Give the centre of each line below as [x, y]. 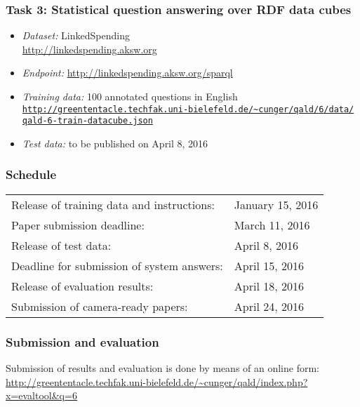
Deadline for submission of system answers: [117, 265]
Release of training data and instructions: [113, 204]
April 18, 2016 [269, 286]
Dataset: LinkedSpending [76, 35]
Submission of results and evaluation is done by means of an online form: [163, 367]
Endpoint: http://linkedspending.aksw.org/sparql [127, 73]
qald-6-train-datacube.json [87, 121]
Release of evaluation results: [82, 286]
